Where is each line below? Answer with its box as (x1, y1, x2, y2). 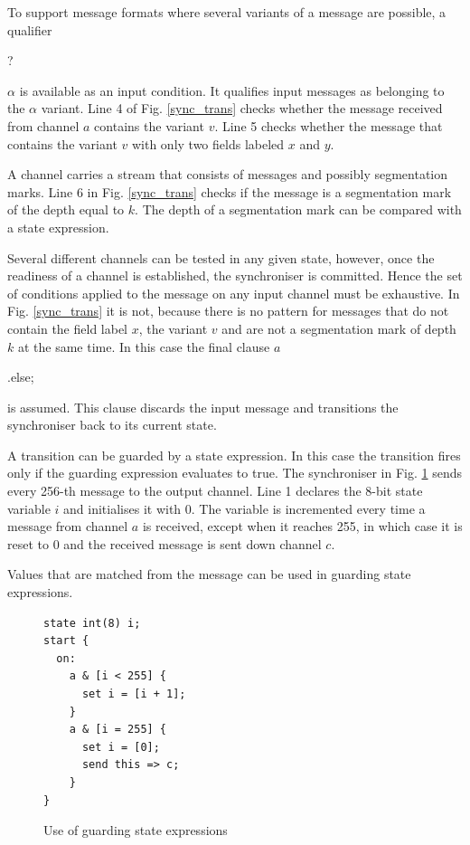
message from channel (7, 517, 128, 536)
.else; (7, 367, 34, 386)
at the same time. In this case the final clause (17, 337, 270, 356)
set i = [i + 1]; (81, 688, 186, 700)
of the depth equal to (7, 200, 125, 219)
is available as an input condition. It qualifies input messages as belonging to (19, 81, 445, 100)
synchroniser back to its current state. (7, 415, 217, 434)
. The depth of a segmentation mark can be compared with (135, 200, 462, 219)
